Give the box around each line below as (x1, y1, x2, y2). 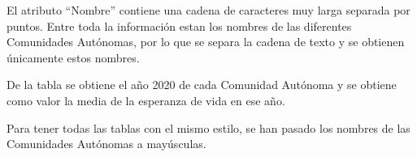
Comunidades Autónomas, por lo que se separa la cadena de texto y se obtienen (7, 33, 405, 50)
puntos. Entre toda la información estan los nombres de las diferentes (7, 17, 352, 34)
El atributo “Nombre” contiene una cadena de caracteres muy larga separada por (7, 2, 410, 18)
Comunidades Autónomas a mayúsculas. (7, 135, 206, 152)
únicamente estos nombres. (7, 49, 140, 66)
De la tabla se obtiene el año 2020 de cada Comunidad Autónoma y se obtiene (7, 76, 397, 93)
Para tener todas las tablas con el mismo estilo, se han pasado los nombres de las (7, 119, 410, 136)
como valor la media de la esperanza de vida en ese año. (7, 91, 285, 108)
